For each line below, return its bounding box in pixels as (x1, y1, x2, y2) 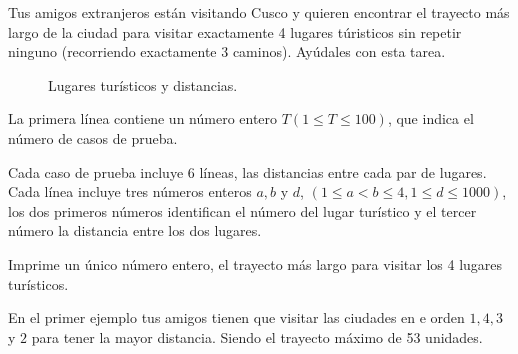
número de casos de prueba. (8, 127, 178, 148)
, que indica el (387, 108, 474, 129)
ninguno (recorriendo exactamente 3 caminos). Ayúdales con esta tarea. (8, 41, 446, 62)
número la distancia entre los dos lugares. (8, 220, 262, 241)
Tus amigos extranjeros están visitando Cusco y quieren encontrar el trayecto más (8, 2, 510, 22)
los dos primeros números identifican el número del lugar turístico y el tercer (8, 200, 477, 221)
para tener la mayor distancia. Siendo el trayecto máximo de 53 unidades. (31, 326, 483, 347)
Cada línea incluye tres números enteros (8, 181, 252, 202)
